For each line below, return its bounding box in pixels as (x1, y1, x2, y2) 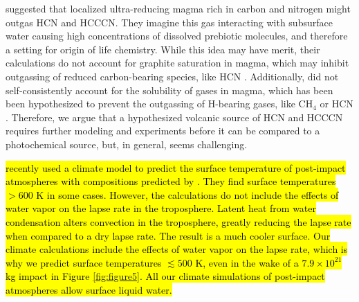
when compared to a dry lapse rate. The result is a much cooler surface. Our (6, 228, 331, 242)
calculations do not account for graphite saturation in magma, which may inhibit (6, 55, 349, 70)
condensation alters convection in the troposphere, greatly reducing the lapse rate (6, 214, 351, 229)
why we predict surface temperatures (6, 255, 162, 269)
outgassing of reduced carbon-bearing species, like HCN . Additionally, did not (6, 69, 339, 83)
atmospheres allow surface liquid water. (6, 282, 172, 296)
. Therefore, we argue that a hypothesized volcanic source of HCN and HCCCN (6, 109, 343, 124)
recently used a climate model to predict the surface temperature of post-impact (6, 160, 346, 175)
